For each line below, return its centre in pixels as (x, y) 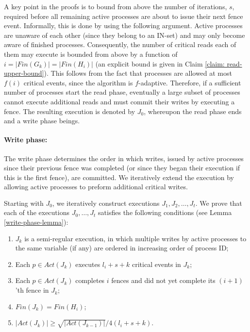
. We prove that (219, 203)
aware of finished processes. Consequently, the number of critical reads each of (120, 44)
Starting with (24, 203)
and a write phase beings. (42, 121)
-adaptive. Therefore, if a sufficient (190, 82)
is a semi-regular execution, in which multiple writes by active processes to (135, 238)
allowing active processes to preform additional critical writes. (96, 187)
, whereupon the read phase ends (193, 111)
